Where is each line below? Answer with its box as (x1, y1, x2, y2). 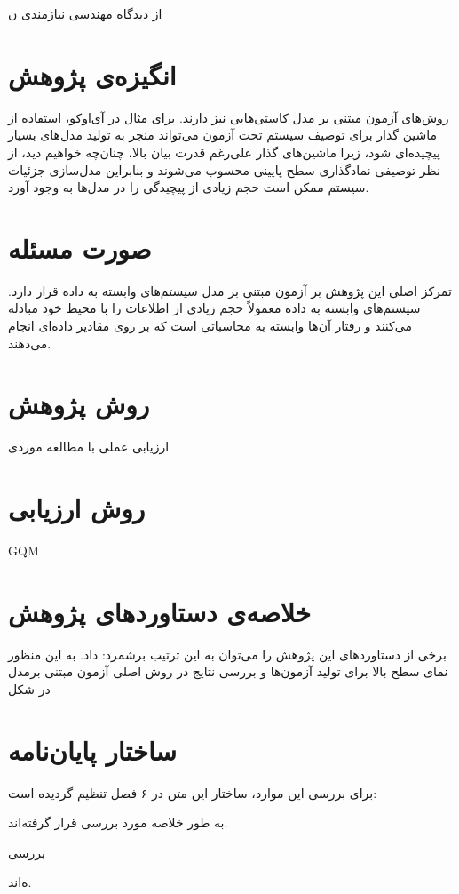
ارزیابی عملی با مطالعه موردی (8, 437, 170, 456)
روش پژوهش (8, 386, 150, 422)
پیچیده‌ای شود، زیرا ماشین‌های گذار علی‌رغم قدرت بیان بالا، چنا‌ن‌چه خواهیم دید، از (8, 142, 440, 161)
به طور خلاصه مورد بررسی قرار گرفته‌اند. (8, 813, 228, 832)
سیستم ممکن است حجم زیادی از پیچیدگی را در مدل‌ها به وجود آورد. (8, 178, 369, 196)
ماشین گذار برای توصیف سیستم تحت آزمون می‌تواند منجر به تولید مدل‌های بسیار (8, 125, 438, 144)
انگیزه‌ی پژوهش (8, 56, 177, 92)
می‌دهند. (8, 333, 51, 352)
